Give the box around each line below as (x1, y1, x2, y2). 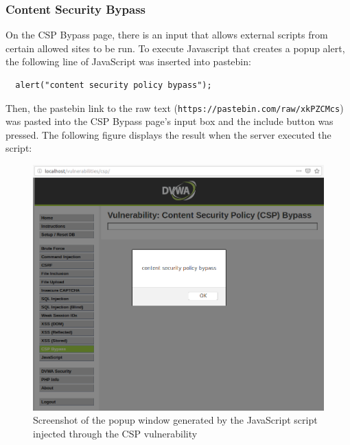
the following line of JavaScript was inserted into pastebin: (5, 54, 251, 69)
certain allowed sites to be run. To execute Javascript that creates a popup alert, (5, 41, 345, 55)
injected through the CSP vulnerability (33, 426, 198, 440)
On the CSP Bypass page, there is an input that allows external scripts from (5, 27, 328, 42)
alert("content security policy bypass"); (15, 80, 212, 90)
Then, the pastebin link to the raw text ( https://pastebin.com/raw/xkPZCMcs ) (5, 100, 344, 115)
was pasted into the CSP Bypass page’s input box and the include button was (5, 114, 334, 128)
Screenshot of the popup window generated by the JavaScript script (33, 413, 318, 427)
